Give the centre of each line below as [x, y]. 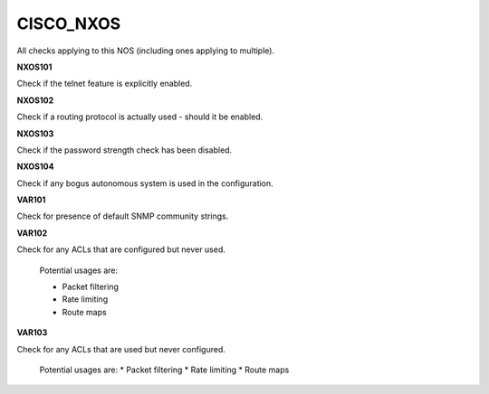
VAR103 [32, 333]
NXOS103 [35, 133]
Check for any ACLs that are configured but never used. [121, 249]
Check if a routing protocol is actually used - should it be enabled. [140, 117]
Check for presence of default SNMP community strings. [123, 216]
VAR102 [32, 233]
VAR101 [31, 200]
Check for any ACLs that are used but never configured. [121, 349]
